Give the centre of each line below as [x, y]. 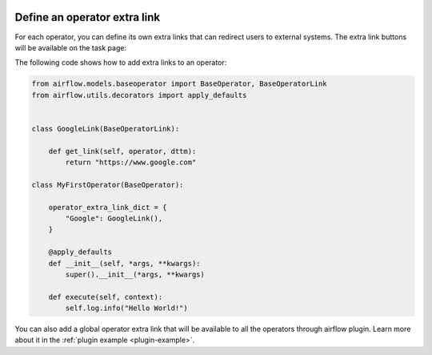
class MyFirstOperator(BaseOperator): [108, 185]
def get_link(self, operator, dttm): [122, 151]
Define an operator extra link [87, 17]
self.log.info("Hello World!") [126, 308]
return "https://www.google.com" [131, 163]
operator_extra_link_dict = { [108, 207]
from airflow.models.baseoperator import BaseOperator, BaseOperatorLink [179, 84]
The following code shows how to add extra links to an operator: [121, 63]
